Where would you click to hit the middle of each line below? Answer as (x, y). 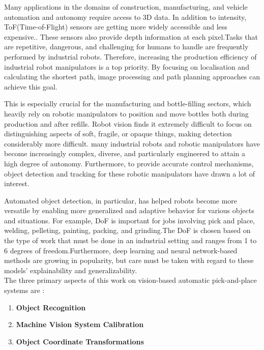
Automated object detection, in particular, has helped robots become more (121, 200)
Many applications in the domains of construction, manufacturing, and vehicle (126, 7)
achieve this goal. (31, 86)
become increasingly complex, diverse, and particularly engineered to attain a (125, 153)
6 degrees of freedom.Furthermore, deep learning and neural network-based (121, 250)
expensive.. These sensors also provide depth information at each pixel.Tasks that (131, 36)
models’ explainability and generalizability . (71, 270)
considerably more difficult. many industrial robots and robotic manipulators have (132, 143)
